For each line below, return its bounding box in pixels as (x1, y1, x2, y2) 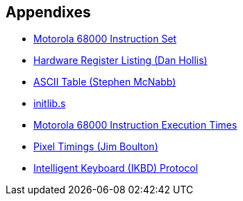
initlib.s (33, 97, 66, 110)
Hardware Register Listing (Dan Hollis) (33, 54, 208, 67)
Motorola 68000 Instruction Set (33, 33, 177, 45)
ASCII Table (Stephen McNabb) (33, 76, 176, 88)
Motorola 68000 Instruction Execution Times (33, 119, 237, 131)
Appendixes (6, 3, 91, 21)
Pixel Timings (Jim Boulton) (33, 140, 158, 153)
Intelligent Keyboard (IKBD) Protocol (33, 162, 199, 175)
